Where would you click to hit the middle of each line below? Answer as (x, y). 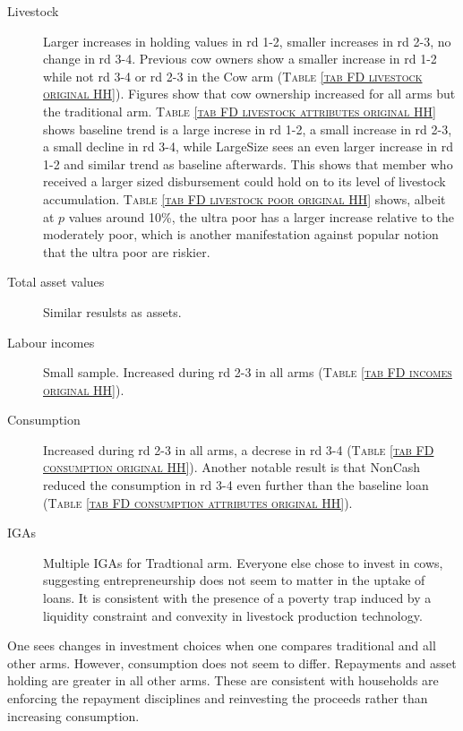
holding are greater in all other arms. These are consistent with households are (223, 680)
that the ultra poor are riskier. (127, 251)
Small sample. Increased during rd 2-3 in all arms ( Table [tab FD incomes (248, 372)
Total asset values (56, 282)
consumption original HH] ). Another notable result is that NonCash (232, 467)
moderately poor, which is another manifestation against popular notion (241, 234)
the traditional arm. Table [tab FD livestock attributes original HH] (240, 111)
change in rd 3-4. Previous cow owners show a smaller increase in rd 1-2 (240, 59)
